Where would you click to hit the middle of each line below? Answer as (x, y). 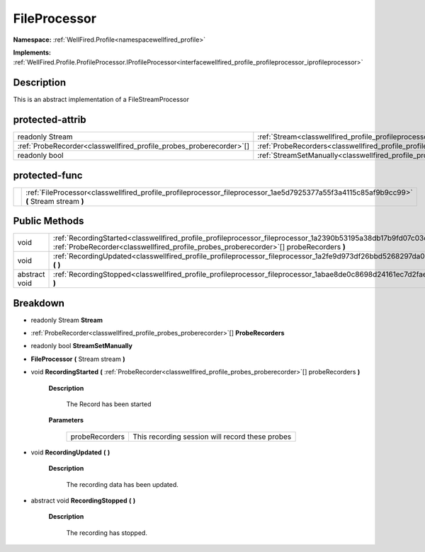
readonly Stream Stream (67, 320)
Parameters (66, 420)
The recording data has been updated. (122, 484)
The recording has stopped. (107, 533)
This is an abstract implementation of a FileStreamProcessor (101, 100)
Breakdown (39, 303)
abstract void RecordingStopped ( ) (83, 500)
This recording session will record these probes (212, 437)
